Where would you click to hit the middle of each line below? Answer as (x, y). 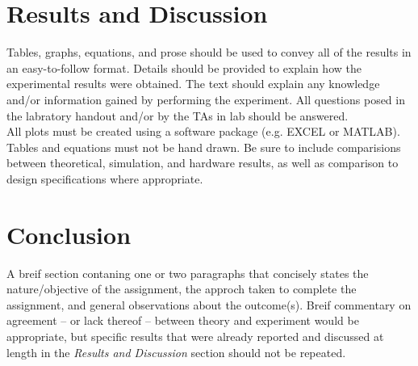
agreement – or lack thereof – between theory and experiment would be (183, 320)
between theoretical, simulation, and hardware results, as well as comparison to (203, 163)
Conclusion (69, 234)
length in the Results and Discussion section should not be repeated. (176, 352)
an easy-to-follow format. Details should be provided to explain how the (184, 67)
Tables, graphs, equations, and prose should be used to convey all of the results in (209, 52)
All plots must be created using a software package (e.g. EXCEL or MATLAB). (203, 131)
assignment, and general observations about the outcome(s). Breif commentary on (209, 304)
